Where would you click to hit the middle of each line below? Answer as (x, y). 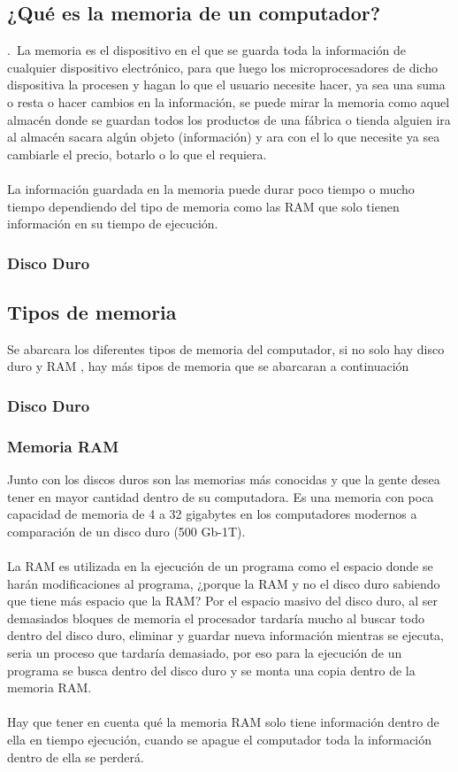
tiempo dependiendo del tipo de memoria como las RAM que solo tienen (203, 206)
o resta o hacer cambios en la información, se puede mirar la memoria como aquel (229, 101)
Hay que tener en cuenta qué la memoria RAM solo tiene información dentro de (223, 722)
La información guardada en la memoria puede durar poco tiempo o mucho (211, 188)
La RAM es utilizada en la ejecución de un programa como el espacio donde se (220, 566)
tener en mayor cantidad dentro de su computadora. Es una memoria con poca (221, 496)
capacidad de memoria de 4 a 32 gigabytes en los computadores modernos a (212, 514)
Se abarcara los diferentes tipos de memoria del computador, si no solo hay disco (226, 348)
